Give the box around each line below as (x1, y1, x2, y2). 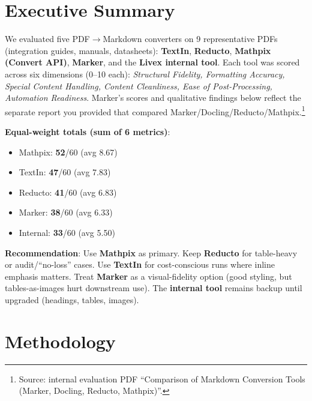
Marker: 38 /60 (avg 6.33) (19, 206, 113, 219)
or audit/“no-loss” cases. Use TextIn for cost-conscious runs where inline (5, 258, 275, 271)
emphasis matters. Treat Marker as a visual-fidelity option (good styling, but (5, 270, 292, 282)
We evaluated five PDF (5, 32, 90, 45)
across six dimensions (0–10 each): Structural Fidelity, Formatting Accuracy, (5, 67, 285, 80)
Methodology (5, 328, 116, 353)
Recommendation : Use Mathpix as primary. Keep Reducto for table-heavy (5, 246, 298, 259)
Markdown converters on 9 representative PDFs (103, 32, 278, 45)
